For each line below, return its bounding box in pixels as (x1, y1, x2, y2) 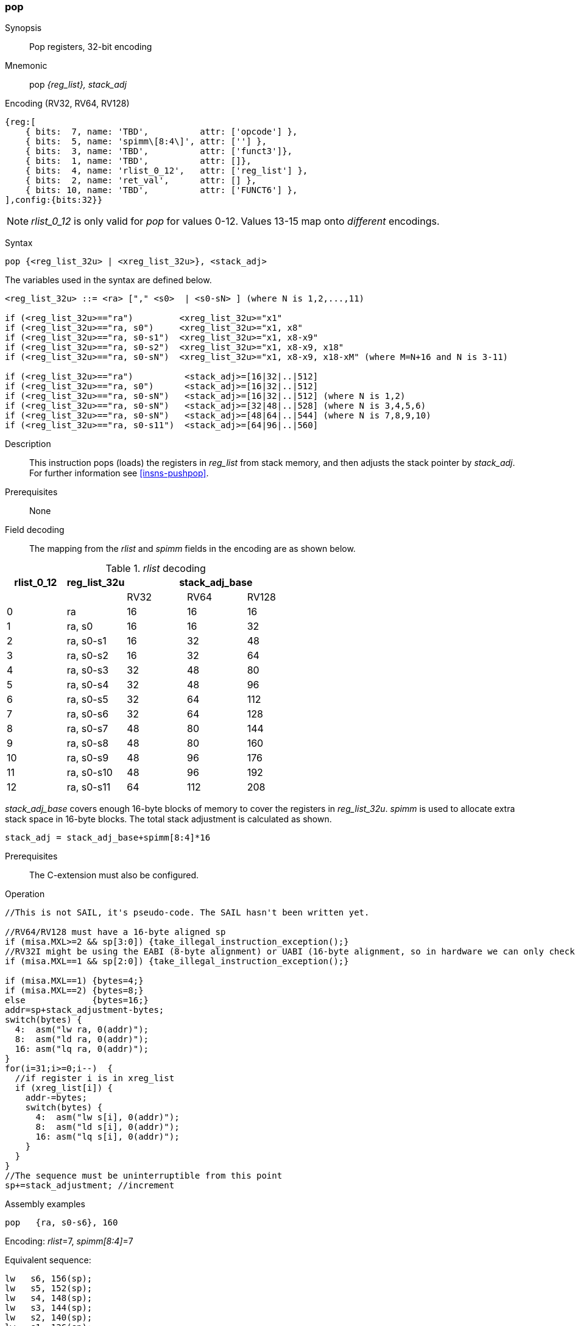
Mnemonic (5, 60, 48, 71)
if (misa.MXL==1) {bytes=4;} (5, 976, 144, 986)
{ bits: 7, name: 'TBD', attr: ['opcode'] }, (25, 127, 298, 137)
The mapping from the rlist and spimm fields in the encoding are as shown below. (29, 543, 356, 554)
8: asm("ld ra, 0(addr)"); (15, 1034, 149, 1045)
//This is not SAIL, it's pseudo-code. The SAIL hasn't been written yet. (5, 908, 370, 918)
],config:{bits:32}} (5, 195, 103, 205)
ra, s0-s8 (66, 737, 109, 750)
